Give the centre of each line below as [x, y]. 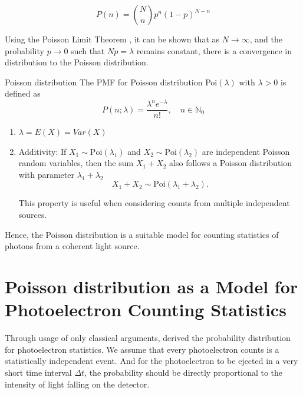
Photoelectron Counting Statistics [146, 309]
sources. [33, 215]
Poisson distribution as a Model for [151, 287]
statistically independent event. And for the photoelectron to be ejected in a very [151, 361]
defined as [23, 93]
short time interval [38, 372]
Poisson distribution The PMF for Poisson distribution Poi [111, 82]
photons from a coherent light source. [72, 246]
